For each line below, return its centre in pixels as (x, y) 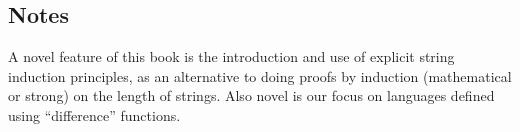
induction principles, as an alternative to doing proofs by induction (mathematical (260, 75)
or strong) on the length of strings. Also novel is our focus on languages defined (251, 95)
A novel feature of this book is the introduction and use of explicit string (231, 56)
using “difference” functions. (94, 114)
